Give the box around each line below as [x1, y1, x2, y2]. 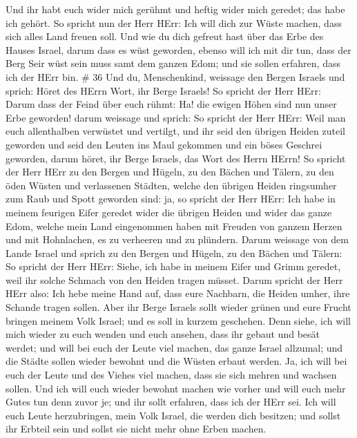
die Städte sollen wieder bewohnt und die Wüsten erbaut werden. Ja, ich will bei [6, 354, 347, 368]
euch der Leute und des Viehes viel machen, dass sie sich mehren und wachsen [6, 368, 337, 382]
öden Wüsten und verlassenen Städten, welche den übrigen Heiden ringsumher [6, 178, 337, 192]
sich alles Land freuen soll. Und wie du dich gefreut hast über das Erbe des [6, 29, 324, 44]
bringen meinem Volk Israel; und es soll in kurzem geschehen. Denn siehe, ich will [6, 313, 351, 327]
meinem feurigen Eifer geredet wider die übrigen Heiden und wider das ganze [6, 204, 332, 219]
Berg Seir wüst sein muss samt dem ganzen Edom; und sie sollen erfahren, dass [6, 56, 340, 70]
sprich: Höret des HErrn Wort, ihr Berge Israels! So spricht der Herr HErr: [6, 83, 321, 97]
